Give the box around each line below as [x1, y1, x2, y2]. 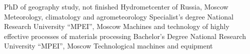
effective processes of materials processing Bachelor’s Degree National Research [4, 30, 246, 41]
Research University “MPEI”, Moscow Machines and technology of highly [4, 21, 229, 31]
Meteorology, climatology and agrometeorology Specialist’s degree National [4, 11, 233, 21]
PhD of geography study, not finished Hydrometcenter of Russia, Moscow [4, 1, 228, 11]
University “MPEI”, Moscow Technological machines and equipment [4, 40, 213, 51]
